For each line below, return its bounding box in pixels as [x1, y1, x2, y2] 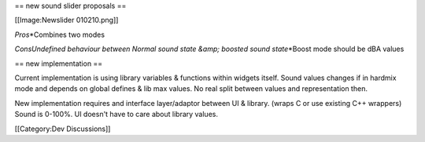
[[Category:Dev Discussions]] [14, 124, 111, 133]
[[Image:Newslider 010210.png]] [14, 16, 119, 25]
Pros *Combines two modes [14, 30, 105, 39]
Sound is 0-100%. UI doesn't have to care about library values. [14, 110, 218, 119]
